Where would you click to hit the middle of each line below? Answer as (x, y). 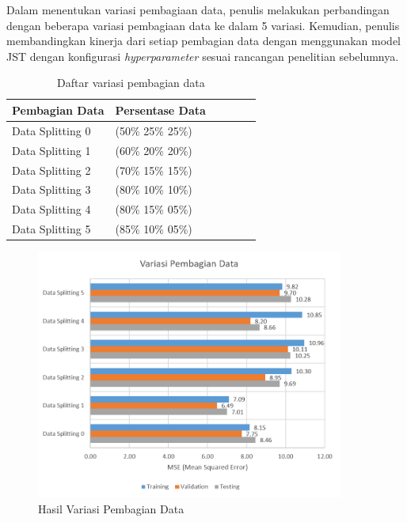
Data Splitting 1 (51, 150)
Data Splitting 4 (51, 209)
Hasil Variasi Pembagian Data (111, 508)
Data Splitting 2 (51, 170)
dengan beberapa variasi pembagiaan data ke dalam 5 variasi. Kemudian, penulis (203, 25)
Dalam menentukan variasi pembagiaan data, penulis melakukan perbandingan (198, 9)
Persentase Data (160, 110)
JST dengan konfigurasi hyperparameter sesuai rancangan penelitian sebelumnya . (203, 56)
